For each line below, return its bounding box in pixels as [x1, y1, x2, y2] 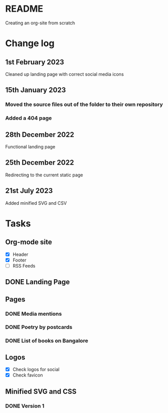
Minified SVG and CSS [5, 387, 77, 396]
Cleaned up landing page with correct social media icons [5, 71, 124, 77]
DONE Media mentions [5, 310, 62, 317]
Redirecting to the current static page [5, 172, 83, 178]
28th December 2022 [5, 130, 74, 139]
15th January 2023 [5, 86, 66, 94]
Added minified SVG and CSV [5, 200, 67, 206]
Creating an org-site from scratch [5, 20, 75, 26]
